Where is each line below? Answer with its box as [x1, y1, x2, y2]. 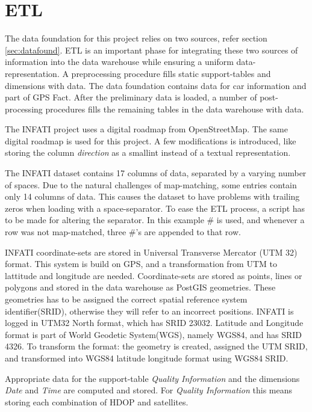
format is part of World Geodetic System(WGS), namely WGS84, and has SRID [5, 328, 302, 340]
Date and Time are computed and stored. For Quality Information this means [5, 384, 292, 396]
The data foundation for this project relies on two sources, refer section [5, 32, 267, 45]
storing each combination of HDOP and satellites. [5, 395, 189, 408]
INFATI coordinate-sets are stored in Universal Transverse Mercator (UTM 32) [5, 245, 298, 258]
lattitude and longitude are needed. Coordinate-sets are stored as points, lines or [5, 269, 302, 281]
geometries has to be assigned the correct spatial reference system [5, 293, 248, 305]
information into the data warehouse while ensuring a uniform [5, 55, 234, 68]
